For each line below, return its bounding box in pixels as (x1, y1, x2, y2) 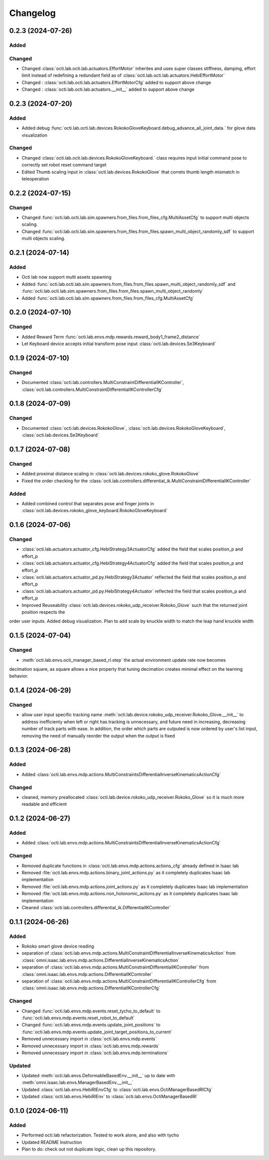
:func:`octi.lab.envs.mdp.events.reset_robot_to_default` (21, 1015, 135, 1021)
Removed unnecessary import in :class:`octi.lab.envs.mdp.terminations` (21, 1050, 169, 1056)
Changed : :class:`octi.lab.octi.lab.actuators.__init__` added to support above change (21, 86, 195, 92)
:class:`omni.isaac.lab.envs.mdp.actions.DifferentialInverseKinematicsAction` (21, 957, 180, 963)
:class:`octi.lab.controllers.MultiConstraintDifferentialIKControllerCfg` (21, 387, 163, 392)
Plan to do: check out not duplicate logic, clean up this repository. (21, 1146, 156, 1152)
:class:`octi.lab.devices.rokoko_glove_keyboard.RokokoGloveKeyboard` (21, 508, 168, 514)
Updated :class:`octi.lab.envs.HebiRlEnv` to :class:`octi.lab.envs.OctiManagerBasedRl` (21, 1094, 198, 1100)
